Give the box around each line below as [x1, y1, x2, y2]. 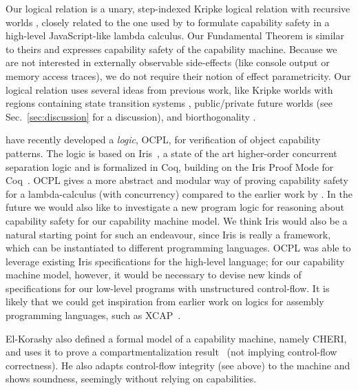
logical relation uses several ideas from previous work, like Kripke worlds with [6, 82, 333, 96]
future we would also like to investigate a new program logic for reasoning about [6, 200, 344, 214]
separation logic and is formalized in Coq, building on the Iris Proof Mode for [6, 159, 334, 174]
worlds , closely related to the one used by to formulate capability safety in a [6, 14, 330, 29]
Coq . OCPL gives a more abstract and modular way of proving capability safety [6, 173, 348, 187]
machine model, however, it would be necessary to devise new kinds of [6, 267, 302, 282]
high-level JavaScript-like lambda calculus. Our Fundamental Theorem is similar [6, 28, 344, 43]
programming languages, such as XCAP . [6, 308, 181, 322]
